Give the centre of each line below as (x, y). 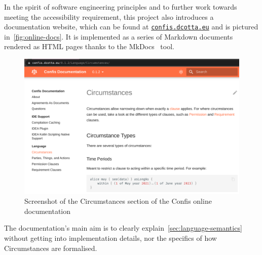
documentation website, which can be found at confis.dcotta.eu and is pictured (131, 27)
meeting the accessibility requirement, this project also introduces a (109, 16)
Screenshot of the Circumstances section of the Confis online (118, 201)
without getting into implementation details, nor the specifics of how (110, 238)
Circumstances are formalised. (51, 248)
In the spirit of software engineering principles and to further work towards (121, 7)
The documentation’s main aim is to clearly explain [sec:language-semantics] (123, 228)
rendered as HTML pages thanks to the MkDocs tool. (89, 46)
